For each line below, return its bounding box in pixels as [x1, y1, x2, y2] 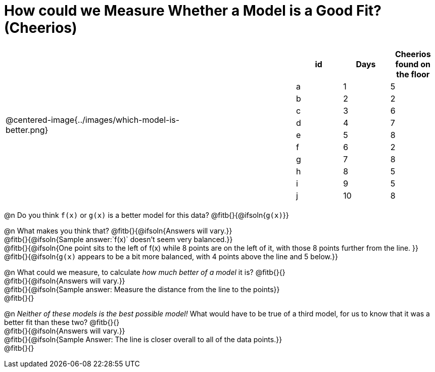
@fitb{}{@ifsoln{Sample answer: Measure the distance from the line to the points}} [4, 285, 280, 294]
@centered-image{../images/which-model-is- [6, 114, 180, 125]
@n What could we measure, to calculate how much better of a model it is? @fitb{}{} [4, 267, 285, 276]
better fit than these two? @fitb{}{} [4, 317, 120, 327]
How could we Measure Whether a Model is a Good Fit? [4, 2, 381, 19]
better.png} [6, 124, 49, 135]
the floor [396, 69, 430, 79]
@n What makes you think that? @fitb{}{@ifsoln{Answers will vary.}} [4, 226, 232, 235]
